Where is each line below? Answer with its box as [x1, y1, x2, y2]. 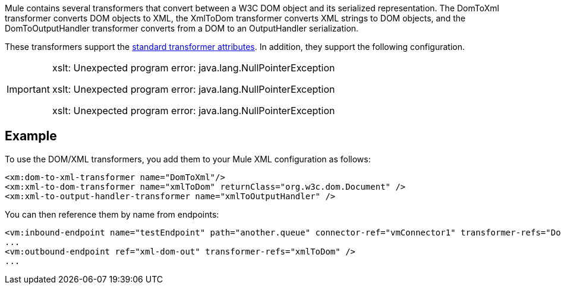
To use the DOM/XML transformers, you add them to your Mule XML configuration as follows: [5, 153, 371, 164]
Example [5, 128, 57, 144]
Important [7, 83, 50, 95]
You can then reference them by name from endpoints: [5, 209, 219, 219]
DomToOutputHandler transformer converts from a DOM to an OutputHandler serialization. [5, 23, 359, 33]
